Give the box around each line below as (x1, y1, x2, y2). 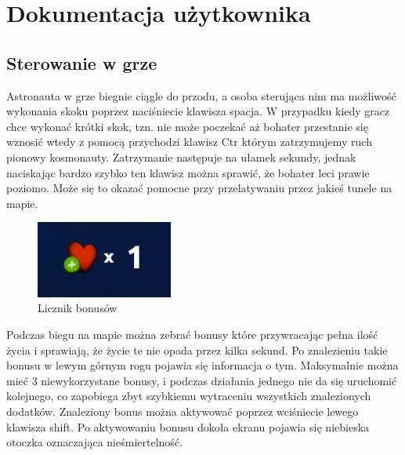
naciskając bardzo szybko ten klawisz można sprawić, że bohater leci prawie (6, 164, 370, 180)
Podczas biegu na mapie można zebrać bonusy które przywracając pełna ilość (6, 326, 378, 343)
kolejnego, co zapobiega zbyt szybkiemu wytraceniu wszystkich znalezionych (6, 388, 371, 404)
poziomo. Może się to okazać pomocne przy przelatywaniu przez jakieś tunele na (6, 180, 392, 196)
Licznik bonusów (38, 300, 118, 316)
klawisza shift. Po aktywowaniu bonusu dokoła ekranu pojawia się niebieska (6, 418, 370, 435)
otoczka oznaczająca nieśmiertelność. (6, 434, 183, 450)
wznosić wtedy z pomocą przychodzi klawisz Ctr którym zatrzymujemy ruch (6, 133, 372, 150)
